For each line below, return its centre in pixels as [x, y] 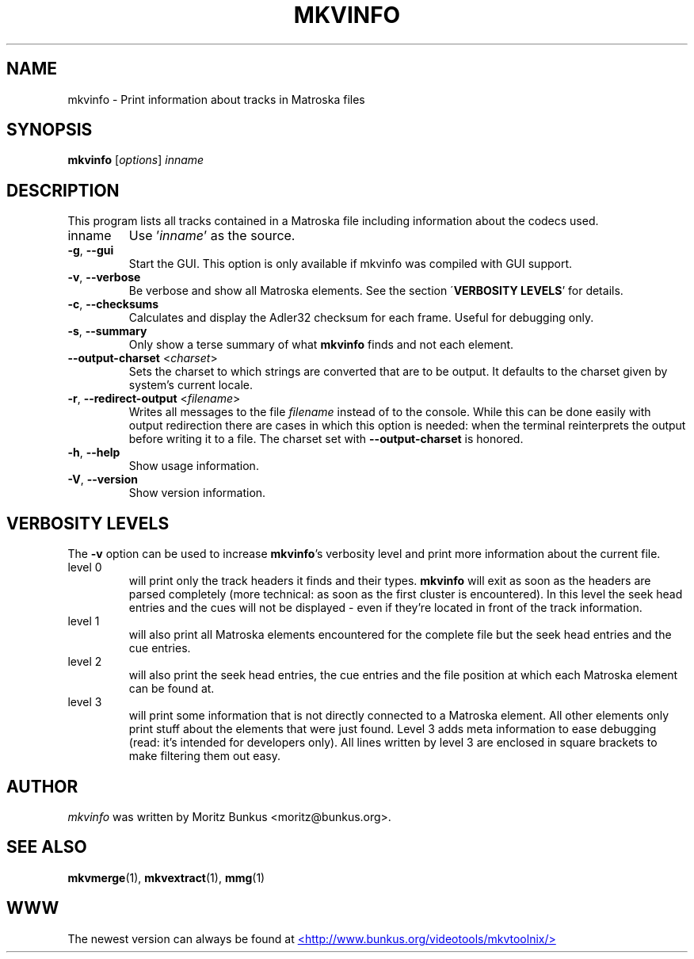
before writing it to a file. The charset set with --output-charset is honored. [326, 439]
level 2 [85, 662]
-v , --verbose [104, 277]
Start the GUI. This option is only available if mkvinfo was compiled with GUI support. [351, 264]
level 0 [85, 567]
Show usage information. [194, 466]
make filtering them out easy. [205, 756]
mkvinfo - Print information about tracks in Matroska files [216, 99]
